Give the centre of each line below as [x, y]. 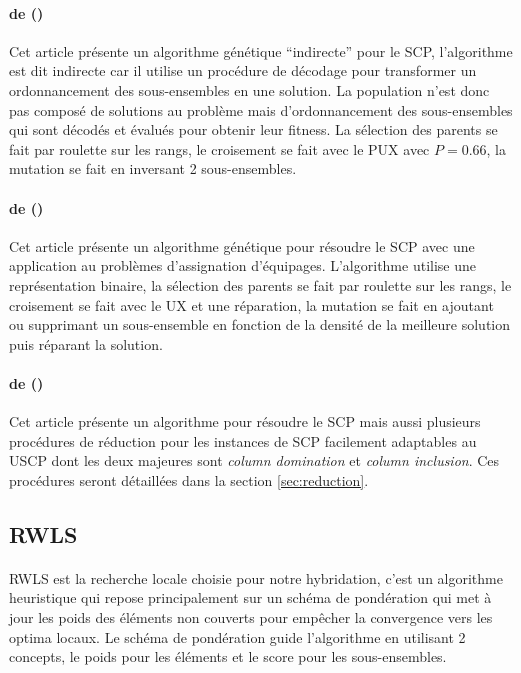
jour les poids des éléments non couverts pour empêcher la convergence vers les [251, 617]
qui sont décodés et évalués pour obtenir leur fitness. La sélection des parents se [253, 129]
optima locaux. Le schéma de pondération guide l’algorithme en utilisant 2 [237, 636]
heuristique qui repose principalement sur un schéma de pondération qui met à [250, 597]
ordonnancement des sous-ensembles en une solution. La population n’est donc [249, 89]
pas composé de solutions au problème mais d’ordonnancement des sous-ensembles [261, 109]
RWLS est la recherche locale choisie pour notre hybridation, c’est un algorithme [256, 577]
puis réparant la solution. [86, 343]
